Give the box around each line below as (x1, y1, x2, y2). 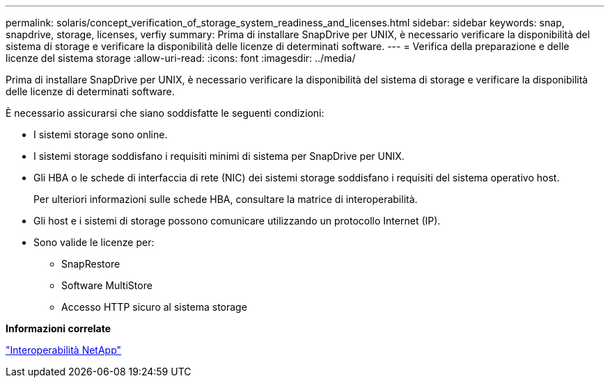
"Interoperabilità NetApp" (6, 344, 122, 356)
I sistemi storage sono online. (33, 129, 168, 140)
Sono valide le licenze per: (33, 236, 155, 248)
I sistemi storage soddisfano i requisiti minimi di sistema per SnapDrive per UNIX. (33, 150, 405, 162)
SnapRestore (61, 258, 120, 270)
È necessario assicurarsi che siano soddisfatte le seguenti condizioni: (6, 107, 324, 119)
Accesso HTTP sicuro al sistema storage (61, 301, 247, 313)
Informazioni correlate (6, 323, 111, 334)
